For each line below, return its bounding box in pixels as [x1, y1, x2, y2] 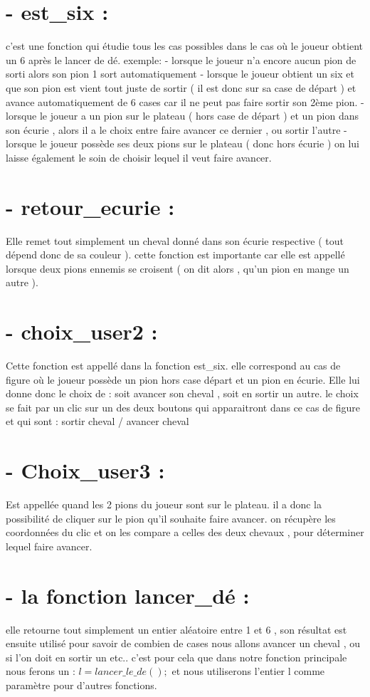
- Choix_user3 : [6, 456, 165, 485]
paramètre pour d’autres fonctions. [6, 678, 157, 693]
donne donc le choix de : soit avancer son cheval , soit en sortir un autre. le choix [6, 386, 359, 401]
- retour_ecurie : [6, 192, 175, 221]
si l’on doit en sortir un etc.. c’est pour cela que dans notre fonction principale [6, 649, 347, 664]
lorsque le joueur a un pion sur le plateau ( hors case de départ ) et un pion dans [6, 108, 359, 123]
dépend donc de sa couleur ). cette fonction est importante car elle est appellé [6, 247, 345, 262]
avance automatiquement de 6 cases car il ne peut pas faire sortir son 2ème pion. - [6, 94, 364, 109]
